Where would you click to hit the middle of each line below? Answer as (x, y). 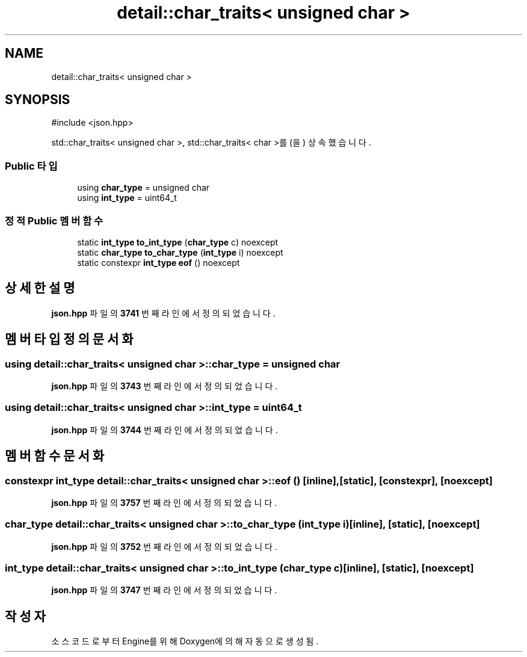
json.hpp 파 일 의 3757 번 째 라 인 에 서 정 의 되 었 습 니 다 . (164, 502)
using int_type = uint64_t (127, 198)
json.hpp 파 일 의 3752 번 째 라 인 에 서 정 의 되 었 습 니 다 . (164, 546)
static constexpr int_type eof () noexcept (159, 262)
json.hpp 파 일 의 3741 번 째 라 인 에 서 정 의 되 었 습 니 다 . (163, 313)
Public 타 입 (31, 166)
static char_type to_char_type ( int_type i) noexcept (180, 252)
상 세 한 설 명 (40, 288)
